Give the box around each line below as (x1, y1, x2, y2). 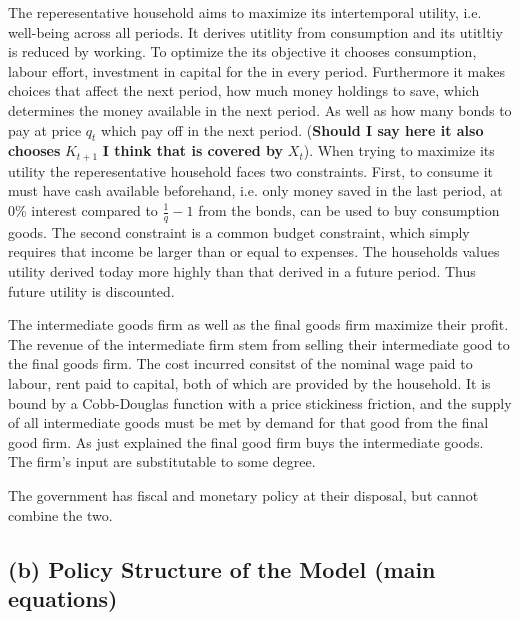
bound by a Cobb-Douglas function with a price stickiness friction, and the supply (8, 392, 512, 413)
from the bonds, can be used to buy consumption (198, 200, 500, 220)
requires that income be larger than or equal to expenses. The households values (8, 241, 500, 262)
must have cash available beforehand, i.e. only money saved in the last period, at (8, 180, 503, 201)
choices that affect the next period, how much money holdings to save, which (8, 80, 480, 101)
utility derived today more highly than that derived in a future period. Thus (8, 261, 476, 282)
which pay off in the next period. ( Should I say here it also (101, 119, 484, 140)
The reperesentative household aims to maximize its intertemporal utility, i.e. (8, 2, 482, 22)
